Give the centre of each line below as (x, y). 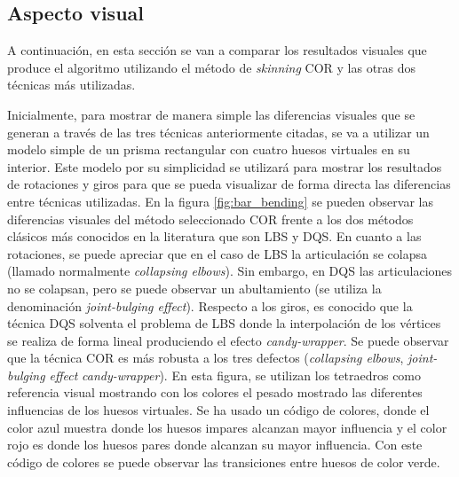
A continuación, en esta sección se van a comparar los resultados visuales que (217, 50)
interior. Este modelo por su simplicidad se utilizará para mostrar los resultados (225, 166)
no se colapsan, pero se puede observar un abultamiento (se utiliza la (194, 288)
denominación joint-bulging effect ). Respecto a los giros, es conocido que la (210, 305)
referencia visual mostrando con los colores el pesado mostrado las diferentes (215, 392)
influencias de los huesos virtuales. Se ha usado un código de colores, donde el (218, 410)
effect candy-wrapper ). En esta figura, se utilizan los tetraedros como (235, 375)
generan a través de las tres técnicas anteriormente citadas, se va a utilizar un (218, 132)
